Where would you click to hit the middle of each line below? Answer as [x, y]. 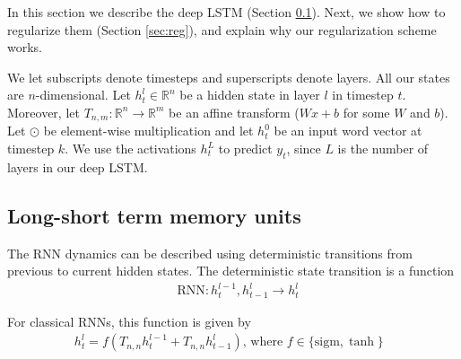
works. [25, 47]
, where [263, 342]
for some [366, 112]
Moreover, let [43, 112]
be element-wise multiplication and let [148, 131]
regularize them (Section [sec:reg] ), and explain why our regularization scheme [222, 29]
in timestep [363, 95]
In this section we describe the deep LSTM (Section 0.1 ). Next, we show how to [226, 12]
